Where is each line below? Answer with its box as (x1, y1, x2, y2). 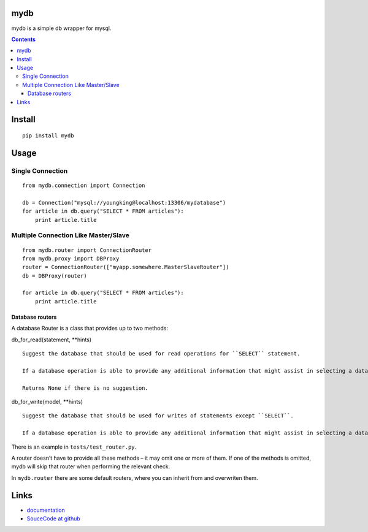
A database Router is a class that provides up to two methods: (11, 325, 169, 332)
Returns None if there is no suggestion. (22, 384, 148, 392)
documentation (26, 506, 66, 514)
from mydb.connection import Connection (22, 182, 145, 189)
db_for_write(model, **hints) (11, 398, 83, 405)
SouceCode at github (26, 515, 81, 522)
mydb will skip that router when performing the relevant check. (11, 463, 171, 470)
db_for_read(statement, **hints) (11, 336, 92, 343)
